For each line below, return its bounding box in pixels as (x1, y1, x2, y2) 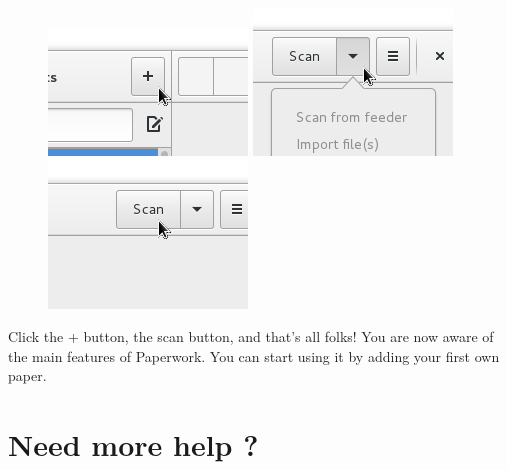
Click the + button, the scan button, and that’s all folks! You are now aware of (8, 326, 494, 347)
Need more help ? (8, 424, 259, 465)
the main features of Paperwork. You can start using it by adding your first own (8, 345, 500, 366)
